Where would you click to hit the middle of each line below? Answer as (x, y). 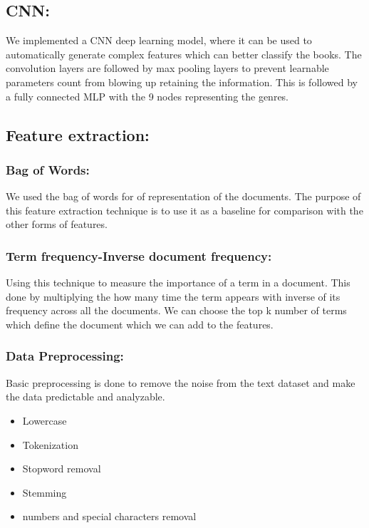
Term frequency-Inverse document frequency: (139, 255)
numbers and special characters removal (109, 516)
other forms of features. (57, 224)
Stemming (45, 492)
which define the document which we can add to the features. (140, 324)
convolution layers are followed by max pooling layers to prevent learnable (167, 68)
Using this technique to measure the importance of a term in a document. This (178, 283)
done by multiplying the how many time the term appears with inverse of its (173, 296)
